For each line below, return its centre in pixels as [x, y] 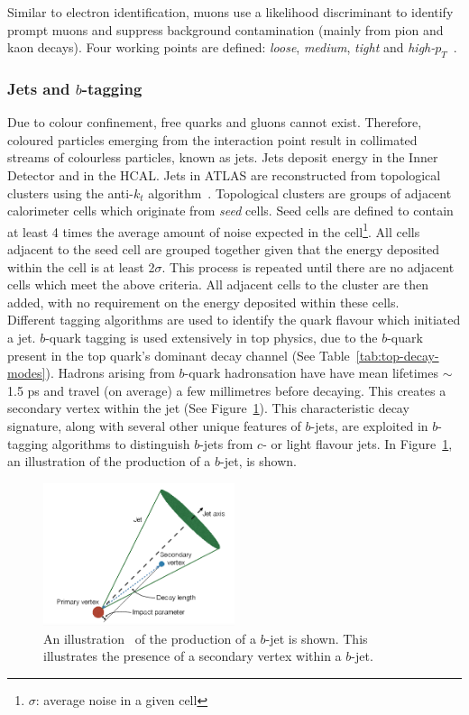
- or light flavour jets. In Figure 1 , [358, 443]
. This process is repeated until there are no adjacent [308, 266]
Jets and [39, 88]
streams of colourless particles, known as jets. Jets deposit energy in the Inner [223, 157]
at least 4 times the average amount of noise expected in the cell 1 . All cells [214, 230]
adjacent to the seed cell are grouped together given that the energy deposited [224, 249]
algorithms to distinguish [121, 443]
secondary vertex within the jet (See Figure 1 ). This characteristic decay [208, 408]
